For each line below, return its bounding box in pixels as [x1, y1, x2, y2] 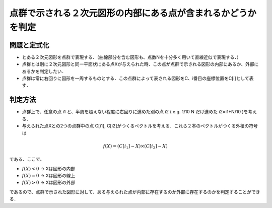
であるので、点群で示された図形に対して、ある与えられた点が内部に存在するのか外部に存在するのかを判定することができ [9, 189, 260, 195]
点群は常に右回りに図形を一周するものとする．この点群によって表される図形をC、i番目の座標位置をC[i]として [22, 76, 249, 82]
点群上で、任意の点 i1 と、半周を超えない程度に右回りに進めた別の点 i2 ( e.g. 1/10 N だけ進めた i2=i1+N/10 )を [22, 109, 248, 115]
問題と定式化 [9, 41, 49, 49]
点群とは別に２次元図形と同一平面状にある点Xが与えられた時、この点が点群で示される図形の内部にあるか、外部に [22, 61, 259, 67]
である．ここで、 [9, 156, 45, 162]
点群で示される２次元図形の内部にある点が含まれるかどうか [9, 8, 257, 19]
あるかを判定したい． [22, 68, 66, 74]
